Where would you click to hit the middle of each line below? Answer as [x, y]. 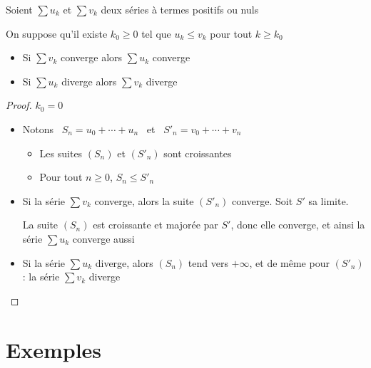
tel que [156, 33]
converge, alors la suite [144, 200]
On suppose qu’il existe [57, 33]
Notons [38, 128]
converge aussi [103, 238]
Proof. [19, 105]
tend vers [208, 262]
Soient [19, 9]
